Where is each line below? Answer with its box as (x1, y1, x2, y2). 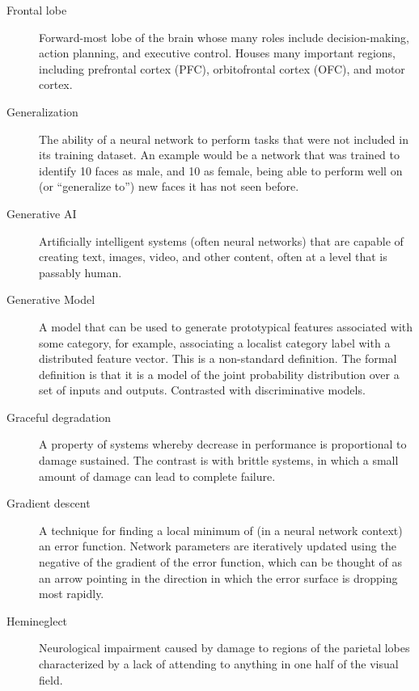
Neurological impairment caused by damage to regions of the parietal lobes (39, 639, 410, 656)
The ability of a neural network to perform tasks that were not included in (39, 130, 408, 147)
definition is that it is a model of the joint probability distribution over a (39, 365, 400, 382)
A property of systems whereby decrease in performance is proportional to (39, 436, 407, 453)
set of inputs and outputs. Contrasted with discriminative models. (39, 381, 366, 398)
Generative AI (6, 204, 77, 221)
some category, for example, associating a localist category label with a (39, 334, 391, 351)
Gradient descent (6, 495, 91, 512)
